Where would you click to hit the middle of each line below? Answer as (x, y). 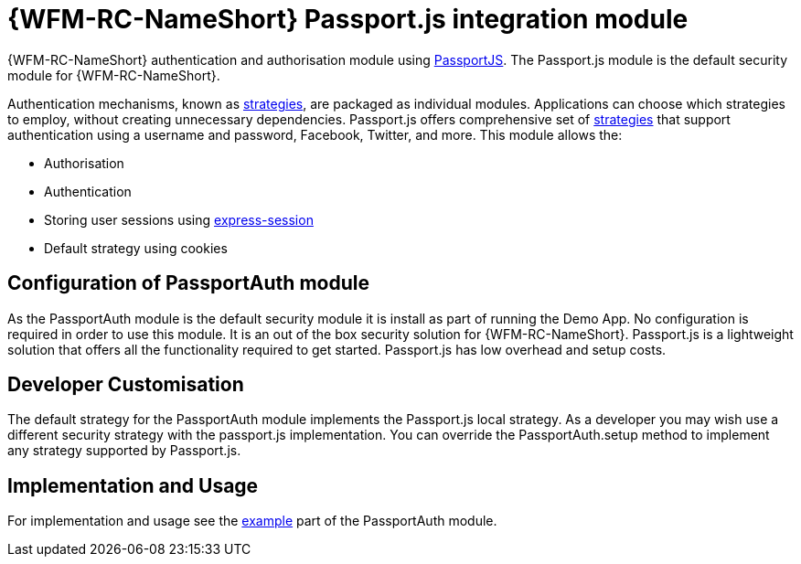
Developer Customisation (126, 385)
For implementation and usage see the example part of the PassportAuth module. (252, 521)
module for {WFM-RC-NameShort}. (114, 75)
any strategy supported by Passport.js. (124, 451)
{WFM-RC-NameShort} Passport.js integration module (348, 19)
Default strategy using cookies (136, 248)
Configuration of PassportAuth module (188, 283)
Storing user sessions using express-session (179, 219)
